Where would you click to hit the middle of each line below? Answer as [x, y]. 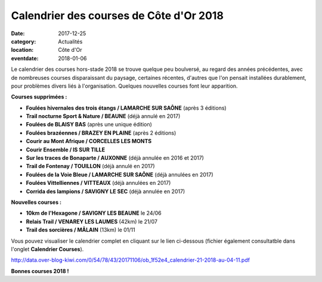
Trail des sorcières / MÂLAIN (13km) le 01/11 [80, 230]
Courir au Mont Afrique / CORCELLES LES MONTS [89, 141]
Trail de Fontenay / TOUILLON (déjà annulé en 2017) [90, 166]
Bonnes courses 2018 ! [40, 271]
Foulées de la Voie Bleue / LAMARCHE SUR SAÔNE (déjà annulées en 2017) [120, 174]
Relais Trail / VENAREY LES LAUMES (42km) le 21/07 [92, 221]
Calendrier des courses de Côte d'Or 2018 [117, 16]
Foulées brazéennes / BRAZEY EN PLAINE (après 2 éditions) [101, 133]
